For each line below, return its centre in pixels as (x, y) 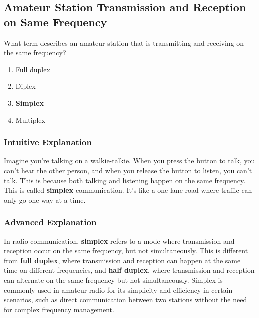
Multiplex (30, 120)
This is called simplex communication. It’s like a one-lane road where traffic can (128, 190)
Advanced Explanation (50, 222)
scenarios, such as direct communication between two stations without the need (126, 300)
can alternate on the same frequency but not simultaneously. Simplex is (113, 280)
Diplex (26, 86)
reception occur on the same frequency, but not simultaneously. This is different (126, 251)
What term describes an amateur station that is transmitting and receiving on (124, 43)
